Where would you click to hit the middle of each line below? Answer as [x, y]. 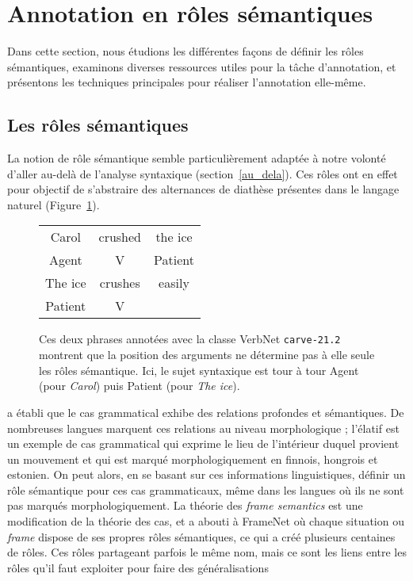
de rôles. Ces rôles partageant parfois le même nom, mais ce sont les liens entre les [207, 552]
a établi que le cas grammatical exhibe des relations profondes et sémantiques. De [206, 412]
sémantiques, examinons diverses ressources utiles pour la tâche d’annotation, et [202, 66]
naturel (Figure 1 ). [54, 204]
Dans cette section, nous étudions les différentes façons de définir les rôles [185, 51]
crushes [120, 283]
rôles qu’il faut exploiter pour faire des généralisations [138, 567]
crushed [120, 237]
